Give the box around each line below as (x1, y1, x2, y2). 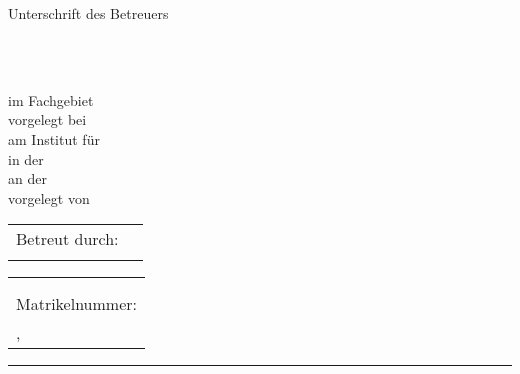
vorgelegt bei (8, 109, 87, 130)
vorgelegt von (8, 187, 90, 208)
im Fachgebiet (8, 89, 94, 110)
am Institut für (8, 128, 100, 149)
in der (8, 148, 44, 169)
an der (8, 168, 47, 189)
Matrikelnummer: (16, 292, 137, 316)
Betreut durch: (16, 227, 119, 251)
